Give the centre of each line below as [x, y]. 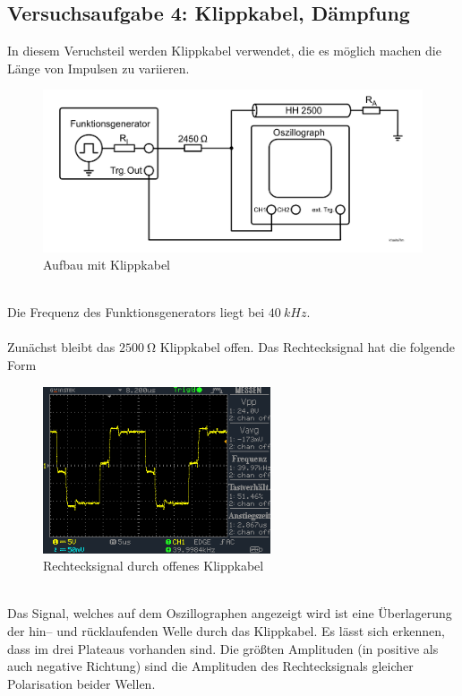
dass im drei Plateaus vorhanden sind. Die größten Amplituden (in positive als [223, 648]
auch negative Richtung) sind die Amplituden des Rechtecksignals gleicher [210, 666]
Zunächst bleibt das [61, 347]
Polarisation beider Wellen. [81, 683]
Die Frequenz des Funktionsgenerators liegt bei [136, 312]
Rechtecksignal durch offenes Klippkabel [154, 566]
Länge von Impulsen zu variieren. [98, 68]
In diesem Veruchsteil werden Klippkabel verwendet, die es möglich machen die [224, 51]
